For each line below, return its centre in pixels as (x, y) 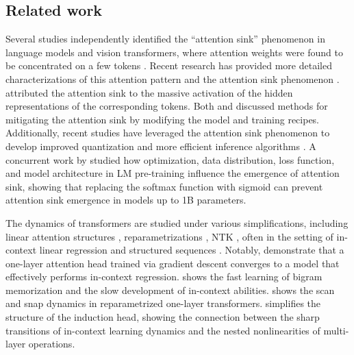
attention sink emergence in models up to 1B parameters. (126, 200)
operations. (52, 344)
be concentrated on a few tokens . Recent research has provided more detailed (169, 65)
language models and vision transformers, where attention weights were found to (174, 52)
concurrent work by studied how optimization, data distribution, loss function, (170, 159)
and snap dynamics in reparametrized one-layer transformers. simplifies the (163, 303)
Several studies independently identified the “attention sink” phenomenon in (165, 39)
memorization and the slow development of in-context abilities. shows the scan (170, 290)
